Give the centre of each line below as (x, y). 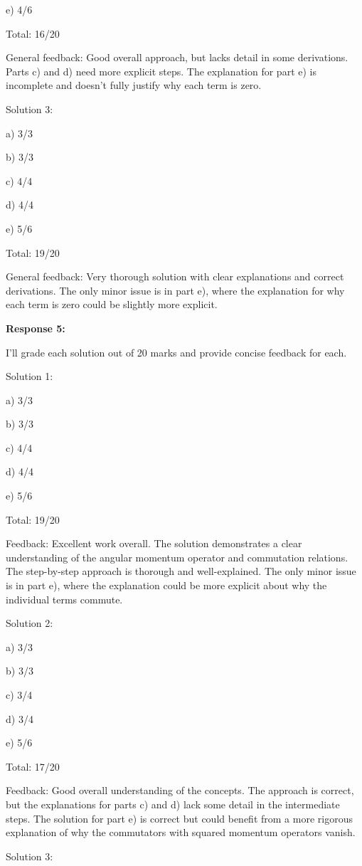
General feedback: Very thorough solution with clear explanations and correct (175, 276)
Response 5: (36, 328)
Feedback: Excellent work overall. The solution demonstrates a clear (154, 543)
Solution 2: (30, 623)
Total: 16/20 (33, 33)
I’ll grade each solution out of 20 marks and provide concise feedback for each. (176, 352)
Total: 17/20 (33, 766)
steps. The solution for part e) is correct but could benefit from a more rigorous (179, 818)
